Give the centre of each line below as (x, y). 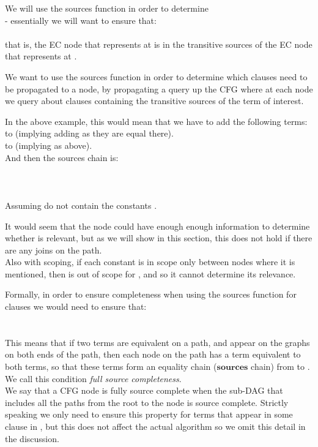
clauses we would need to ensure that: (76, 306)
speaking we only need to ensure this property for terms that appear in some (149, 414)
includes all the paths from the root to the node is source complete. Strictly (147, 402)
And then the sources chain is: (62, 157)
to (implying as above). (49, 145)
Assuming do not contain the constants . (81, 205)
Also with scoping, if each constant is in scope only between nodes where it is (150, 262)
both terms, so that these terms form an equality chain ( (111, 366)
